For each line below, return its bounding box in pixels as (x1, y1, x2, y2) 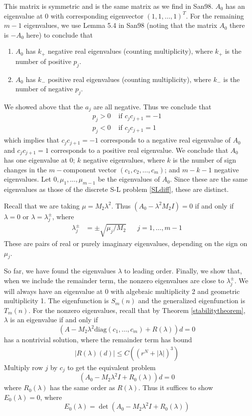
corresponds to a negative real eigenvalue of (100, 135, 231, 145)
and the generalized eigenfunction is (138, 295, 246, 306)
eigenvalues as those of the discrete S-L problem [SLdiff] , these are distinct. (4, 184, 229, 194)
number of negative (15, 83, 73, 94)
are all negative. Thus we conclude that (93, 102, 211, 112)
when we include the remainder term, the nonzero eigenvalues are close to (4, 275, 225, 285)
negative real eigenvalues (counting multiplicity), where (47, 46, 213, 56)
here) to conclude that (26, 29, 93, 40)
